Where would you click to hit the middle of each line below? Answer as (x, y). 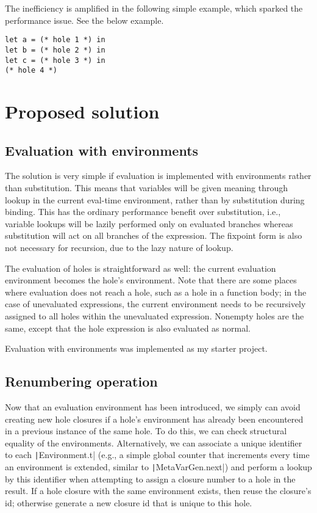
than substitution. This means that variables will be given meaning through (147, 187)
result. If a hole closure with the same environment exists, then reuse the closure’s (158, 491)
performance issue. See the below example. (84, 20)
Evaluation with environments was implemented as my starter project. (136, 348)
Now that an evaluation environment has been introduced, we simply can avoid (153, 406)
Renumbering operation (81, 381)
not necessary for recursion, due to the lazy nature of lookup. (119, 247)
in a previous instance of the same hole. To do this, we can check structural (146, 431)
